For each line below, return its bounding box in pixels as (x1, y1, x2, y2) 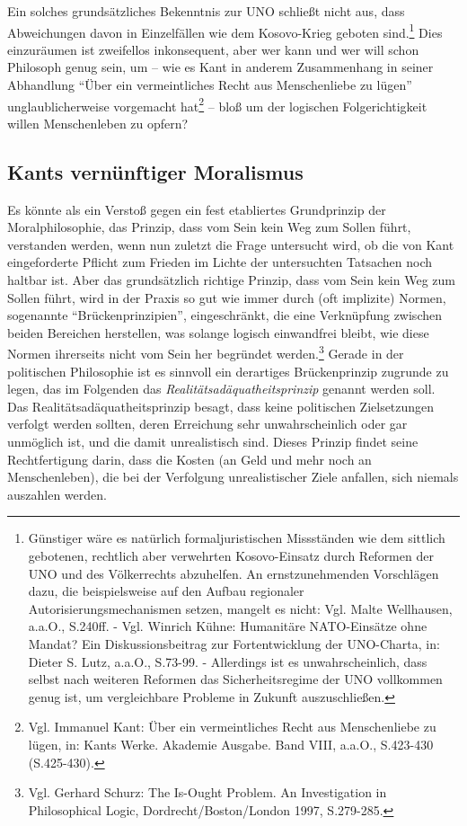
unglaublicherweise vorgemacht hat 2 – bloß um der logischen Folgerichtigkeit (7, 93, 427, 115)
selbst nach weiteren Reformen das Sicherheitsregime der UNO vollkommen (28, 670, 443, 688)
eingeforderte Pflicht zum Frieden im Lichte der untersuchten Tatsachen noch (7, 253, 433, 271)
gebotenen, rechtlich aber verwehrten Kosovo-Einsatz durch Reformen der (28, 546, 434, 565)
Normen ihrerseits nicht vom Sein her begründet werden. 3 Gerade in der (7, 342, 404, 363)
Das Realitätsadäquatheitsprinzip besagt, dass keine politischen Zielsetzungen (7, 396, 435, 415)
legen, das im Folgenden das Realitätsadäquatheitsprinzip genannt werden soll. (7, 379, 436, 398)
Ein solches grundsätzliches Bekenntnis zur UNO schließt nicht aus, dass (7, 2, 405, 20)
